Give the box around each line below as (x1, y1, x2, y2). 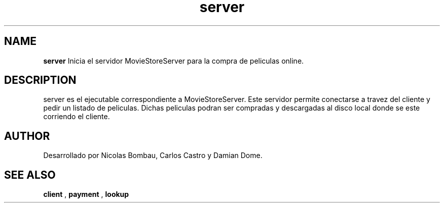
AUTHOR (4, 129, 50, 142)
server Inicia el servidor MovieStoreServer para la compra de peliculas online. (43, 56, 304, 65)
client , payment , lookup (43, 190, 129, 199)
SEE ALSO (4, 168, 56, 181)
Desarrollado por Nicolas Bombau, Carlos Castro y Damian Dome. (43, 151, 263, 160)
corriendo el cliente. (43, 112, 110, 121)
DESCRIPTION (4, 74, 77, 87)
